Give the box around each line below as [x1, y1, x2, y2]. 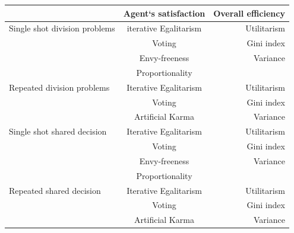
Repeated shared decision [9, 184, 101, 196]
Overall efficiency [213, 7, 285, 19]
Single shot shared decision [9, 125, 107, 138]
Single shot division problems [9, 22, 115, 34]
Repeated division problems [9, 81, 110, 93]
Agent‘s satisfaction [123, 7, 206, 19]
